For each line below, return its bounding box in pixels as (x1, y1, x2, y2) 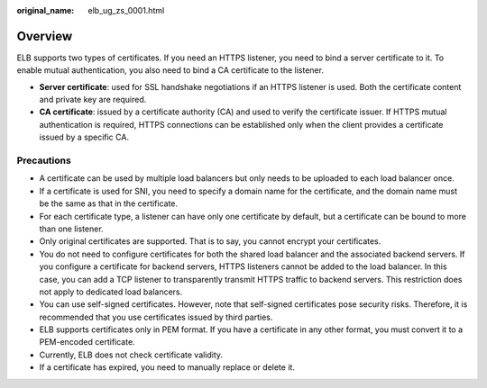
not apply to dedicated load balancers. (39, 286, 183, 297)
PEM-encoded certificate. (39, 337, 135, 347)
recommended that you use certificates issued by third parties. (39, 311, 273, 322)
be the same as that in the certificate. (39, 198, 179, 209)
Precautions (16, 154, 71, 167)
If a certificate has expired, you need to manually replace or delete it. (39, 362, 295, 373)
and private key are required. (39, 95, 147, 105)
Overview (16, 28, 73, 44)
